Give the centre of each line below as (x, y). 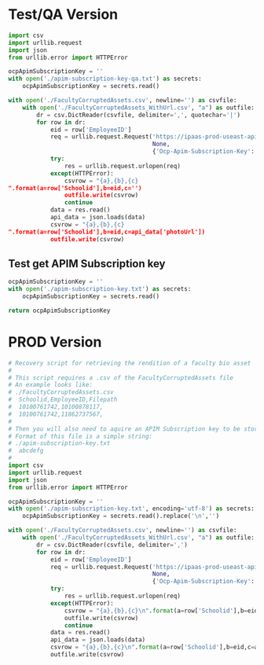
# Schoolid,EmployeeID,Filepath (63, 400)
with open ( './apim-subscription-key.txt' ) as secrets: (100, 289)
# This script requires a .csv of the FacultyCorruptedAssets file (121, 378)
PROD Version (55, 342)
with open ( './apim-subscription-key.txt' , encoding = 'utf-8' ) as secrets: (132, 509)
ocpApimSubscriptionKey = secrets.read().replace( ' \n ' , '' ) (121, 516)
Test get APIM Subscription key (87, 264)
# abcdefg (26, 451)
